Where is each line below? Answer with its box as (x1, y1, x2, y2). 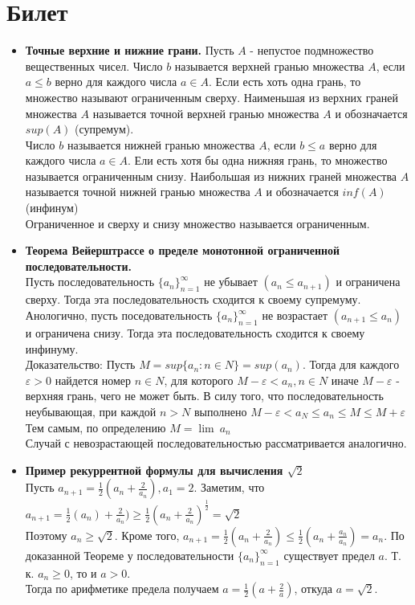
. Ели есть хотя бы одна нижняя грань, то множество (128, 152, 388, 169)
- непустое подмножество (250, 42, 374, 59)
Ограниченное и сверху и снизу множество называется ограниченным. (25, 215, 370, 231)
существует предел (283, 546, 375, 563)
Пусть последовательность (25, 273, 155, 290)
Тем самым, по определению (25, 419, 166, 435)
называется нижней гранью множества (67, 136, 255, 153)
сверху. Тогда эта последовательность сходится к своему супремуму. (25, 291, 361, 308)
